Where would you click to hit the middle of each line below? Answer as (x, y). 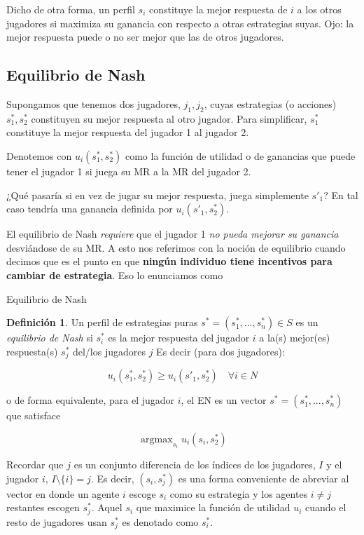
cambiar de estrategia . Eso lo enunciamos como (115, 275)
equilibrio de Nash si (50, 338)
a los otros (319, 9)
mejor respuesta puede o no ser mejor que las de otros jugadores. (145, 37)
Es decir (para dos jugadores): (220, 351)
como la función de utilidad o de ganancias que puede (240, 155)
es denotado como (160, 521)
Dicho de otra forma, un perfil (71, 9)
